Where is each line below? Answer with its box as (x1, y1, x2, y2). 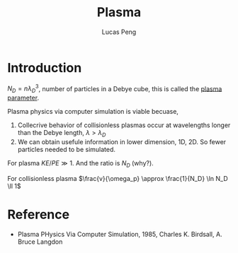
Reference (7, 206, 69, 223)
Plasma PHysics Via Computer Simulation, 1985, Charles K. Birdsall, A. (17, 230, 222, 238)
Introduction (7, 59, 82, 76)
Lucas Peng (101, 28, 137, 36)
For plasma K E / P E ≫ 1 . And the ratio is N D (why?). (7, 158, 154, 169)
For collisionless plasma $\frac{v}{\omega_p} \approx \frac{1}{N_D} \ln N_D (7, 174, 228, 182)
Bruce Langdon (17, 237, 63, 246)
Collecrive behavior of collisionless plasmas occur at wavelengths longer (17, 121, 231, 129)
